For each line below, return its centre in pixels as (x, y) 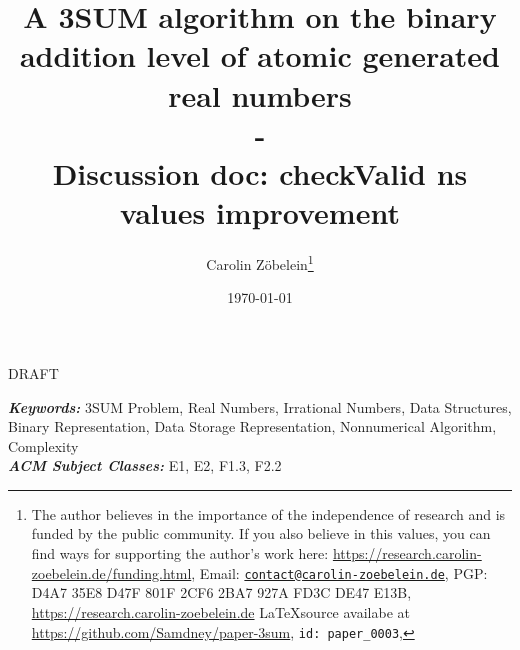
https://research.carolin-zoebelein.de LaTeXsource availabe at (220, 611)
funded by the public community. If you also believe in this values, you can (261, 533)
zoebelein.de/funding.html (111, 572)
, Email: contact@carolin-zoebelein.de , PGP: (339, 572)
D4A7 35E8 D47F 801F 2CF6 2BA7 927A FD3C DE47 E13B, (221, 592)
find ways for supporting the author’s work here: (180, 553)
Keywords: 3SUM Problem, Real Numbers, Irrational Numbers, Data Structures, (260, 406)
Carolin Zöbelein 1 (260, 262)
